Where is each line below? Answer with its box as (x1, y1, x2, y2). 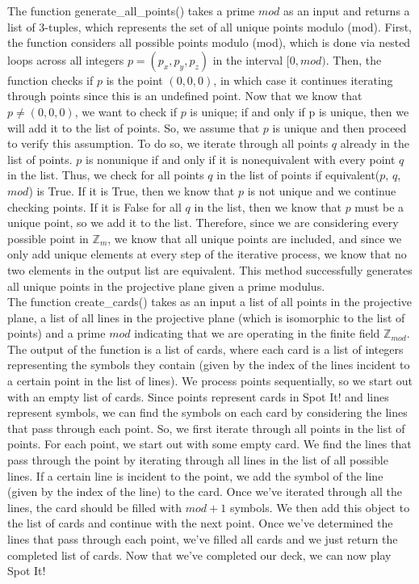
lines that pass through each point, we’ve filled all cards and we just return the (7, 531, 398, 547)
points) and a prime (7, 325, 106, 342)
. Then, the (325, 51, 382, 68)
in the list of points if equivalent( (216, 166, 380, 183)
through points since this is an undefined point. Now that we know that (7, 87, 362, 104)
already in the (340, 135, 409, 152)
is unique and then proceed (272, 119, 407, 136)
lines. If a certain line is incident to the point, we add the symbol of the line (7, 467, 383, 484)
